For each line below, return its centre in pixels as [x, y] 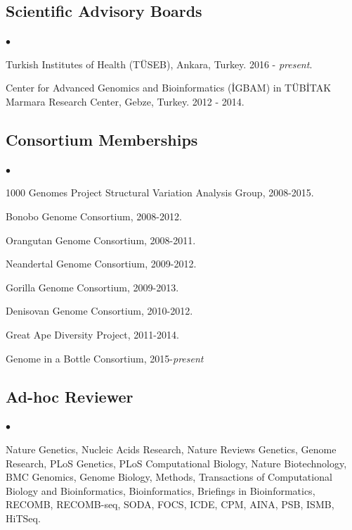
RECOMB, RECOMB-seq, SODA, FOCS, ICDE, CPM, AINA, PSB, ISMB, [170, 504]
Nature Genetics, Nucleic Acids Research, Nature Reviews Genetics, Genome [171, 449]
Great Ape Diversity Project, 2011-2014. [92, 334]
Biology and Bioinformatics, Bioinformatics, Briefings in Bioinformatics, [161, 490]
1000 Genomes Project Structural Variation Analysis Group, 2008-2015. [160, 193]
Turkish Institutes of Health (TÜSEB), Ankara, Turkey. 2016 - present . [159, 64]
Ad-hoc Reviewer [70, 396]
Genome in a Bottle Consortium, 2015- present [105, 358]
